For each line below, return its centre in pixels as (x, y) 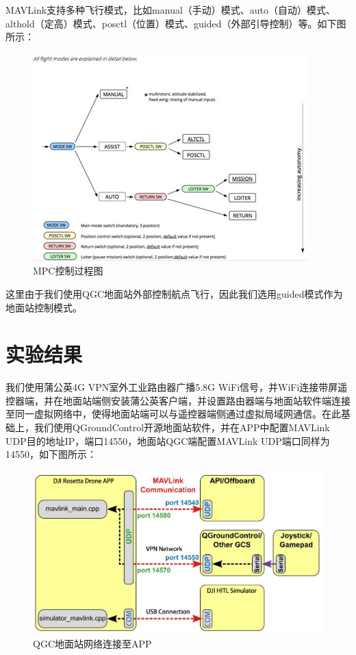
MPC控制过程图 (68, 271)
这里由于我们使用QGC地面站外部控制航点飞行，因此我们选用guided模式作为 (174, 293)
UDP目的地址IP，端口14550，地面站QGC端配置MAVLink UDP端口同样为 (168, 440)
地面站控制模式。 (44, 307)
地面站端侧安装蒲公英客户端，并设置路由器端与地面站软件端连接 (206, 400)
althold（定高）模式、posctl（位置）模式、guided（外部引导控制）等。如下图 (176, 23)
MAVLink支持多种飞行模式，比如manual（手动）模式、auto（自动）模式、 (171, 10)
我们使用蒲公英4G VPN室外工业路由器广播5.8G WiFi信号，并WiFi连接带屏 (172, 387)
